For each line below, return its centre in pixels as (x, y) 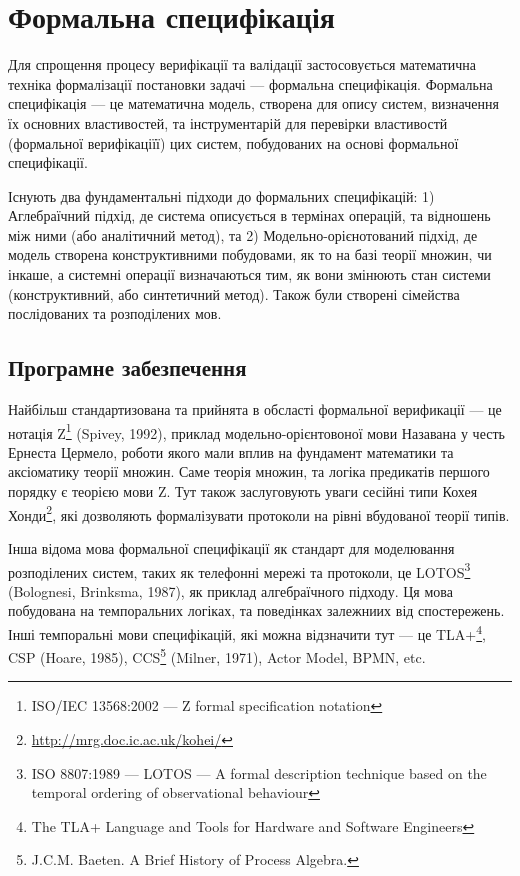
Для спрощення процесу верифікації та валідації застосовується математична (242, 64)
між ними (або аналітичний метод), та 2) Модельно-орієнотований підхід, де (243, 234)
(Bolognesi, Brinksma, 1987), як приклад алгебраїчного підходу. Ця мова (230, 590)
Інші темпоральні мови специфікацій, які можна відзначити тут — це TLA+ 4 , (247, 632)
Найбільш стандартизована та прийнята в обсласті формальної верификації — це (255, 409)
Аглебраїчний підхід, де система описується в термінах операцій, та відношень (249, 215)
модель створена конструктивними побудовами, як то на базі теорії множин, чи (250, 254)
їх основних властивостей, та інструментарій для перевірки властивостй (228, 122)
